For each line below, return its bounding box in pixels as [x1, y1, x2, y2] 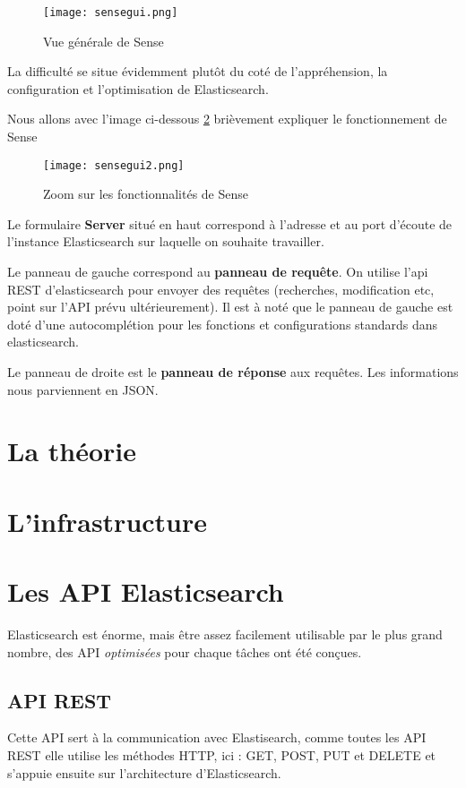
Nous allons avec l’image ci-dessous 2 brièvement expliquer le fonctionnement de [7, 109, 447, 128]
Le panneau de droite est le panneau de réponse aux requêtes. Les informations [7, 363, 459, 381]
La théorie [7, 433, 136, 469]
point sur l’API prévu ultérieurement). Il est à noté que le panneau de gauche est [7, 297, 453, 316]
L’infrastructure [7, 502, 208, 539]
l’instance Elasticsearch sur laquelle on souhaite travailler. [7, 232, 324, 251]
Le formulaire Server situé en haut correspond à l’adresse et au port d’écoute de [7, 214, 453, 233]
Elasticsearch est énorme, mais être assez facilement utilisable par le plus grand [7, 625, 443, 644]
